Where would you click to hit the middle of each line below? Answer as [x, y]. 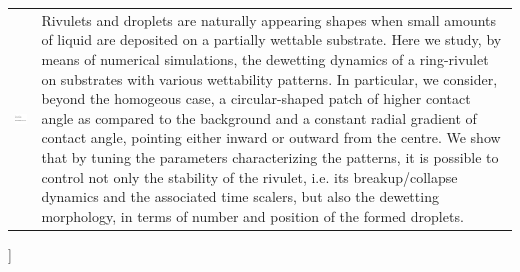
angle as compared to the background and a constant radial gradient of [259, 117]
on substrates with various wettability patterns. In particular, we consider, [269, 78]
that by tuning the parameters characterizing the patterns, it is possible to [270, 156]
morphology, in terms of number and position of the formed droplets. [252, 215]
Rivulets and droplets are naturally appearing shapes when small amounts [269, 19]
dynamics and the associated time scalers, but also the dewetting [240, 196]
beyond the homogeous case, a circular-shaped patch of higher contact [256, 98]
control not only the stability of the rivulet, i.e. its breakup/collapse [249, 176]
